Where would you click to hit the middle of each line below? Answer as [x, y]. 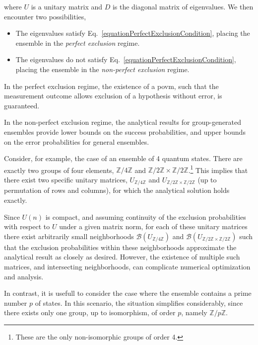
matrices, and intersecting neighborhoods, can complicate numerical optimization [127, 266]
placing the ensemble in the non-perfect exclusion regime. [102, 69]
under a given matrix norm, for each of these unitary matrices [153, 226]
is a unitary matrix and [66, 6]
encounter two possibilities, [45, 16]
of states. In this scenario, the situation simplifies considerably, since [139, 302]
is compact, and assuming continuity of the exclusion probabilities [146, 216]
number [16, 302]
